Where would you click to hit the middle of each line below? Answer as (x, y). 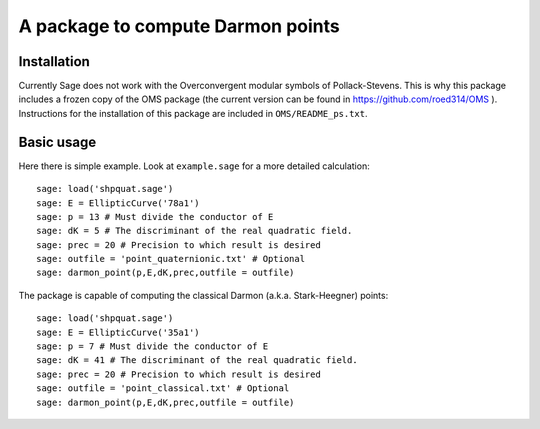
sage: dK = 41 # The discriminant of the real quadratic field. (197, 360)
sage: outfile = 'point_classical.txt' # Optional (163, 388)
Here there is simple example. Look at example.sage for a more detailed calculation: (194, 166)
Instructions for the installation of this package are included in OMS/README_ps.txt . (193, 113)
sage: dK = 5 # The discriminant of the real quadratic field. (194, 231)
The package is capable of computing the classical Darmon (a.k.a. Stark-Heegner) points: (203, 295)
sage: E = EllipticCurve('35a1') (118, 332)
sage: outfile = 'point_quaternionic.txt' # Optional (170, 259)
